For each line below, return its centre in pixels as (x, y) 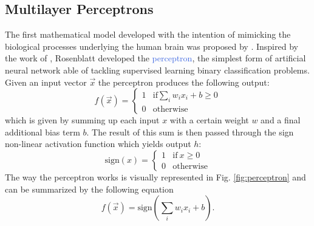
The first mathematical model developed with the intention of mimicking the (148, 34)
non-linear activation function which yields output (98, 144)
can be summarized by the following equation (89, 189)
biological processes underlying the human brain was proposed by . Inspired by (152, 46)
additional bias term (43, 132)
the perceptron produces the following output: (184, 82)
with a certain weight (209, 120)
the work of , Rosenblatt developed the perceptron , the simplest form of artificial (155, 58)
